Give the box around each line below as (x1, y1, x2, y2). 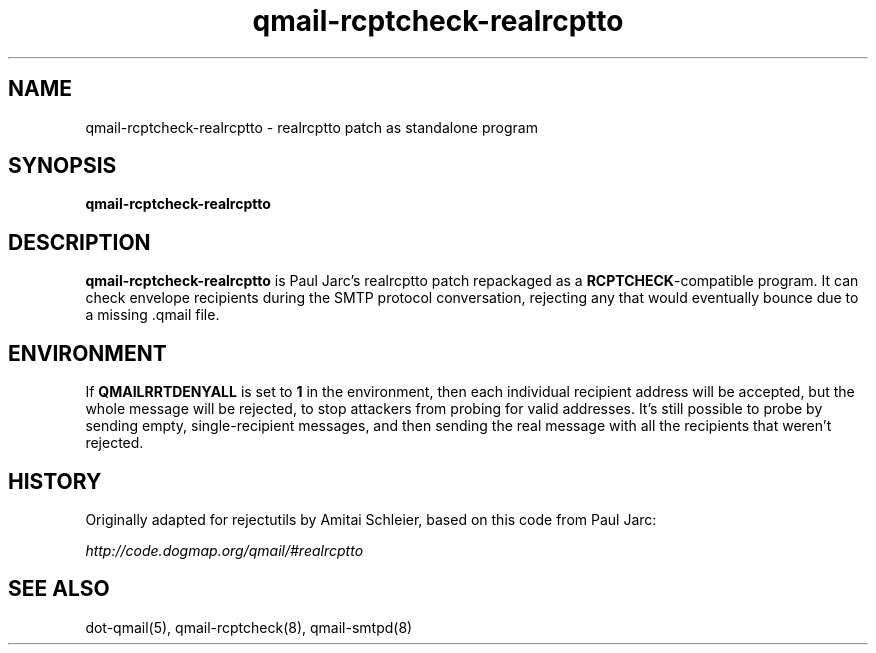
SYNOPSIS (8, 153, 117, 179)
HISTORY (8, 468, 102, 494)
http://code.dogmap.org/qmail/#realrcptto (85, 541, 364, 559)
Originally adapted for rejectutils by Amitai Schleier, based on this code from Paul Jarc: (85, 510, 657, 528)
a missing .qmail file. (85, 306, 220, 324)
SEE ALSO (8, 576, 110, 602)
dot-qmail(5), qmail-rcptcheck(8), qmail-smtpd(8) (85, 618, 413, 636)
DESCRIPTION (8, 229, 151, 255)
